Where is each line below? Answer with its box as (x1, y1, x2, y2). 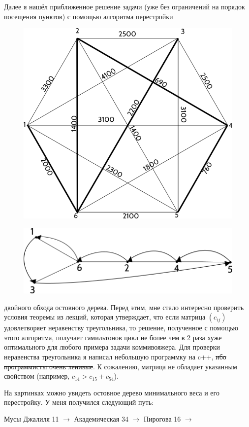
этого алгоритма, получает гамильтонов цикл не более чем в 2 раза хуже (4, 332, 222, 342)
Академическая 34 (74, 413, 128, 424)
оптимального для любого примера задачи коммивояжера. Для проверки (4, 342, 220, 352)
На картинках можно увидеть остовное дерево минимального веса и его (4, 387, 219, 397)
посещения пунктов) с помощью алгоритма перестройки (4, 11, 173, 21)
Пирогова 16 (143, 413, 181, 424)
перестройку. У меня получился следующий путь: (4, 397, 154, 407)
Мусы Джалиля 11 (4, 413, 59, 424)
